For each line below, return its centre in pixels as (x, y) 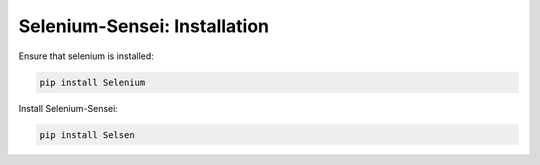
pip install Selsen (87, 134)
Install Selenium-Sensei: (68, 108)
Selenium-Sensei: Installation (144, 26)
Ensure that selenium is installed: (86, 56)
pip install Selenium (92, 82)
